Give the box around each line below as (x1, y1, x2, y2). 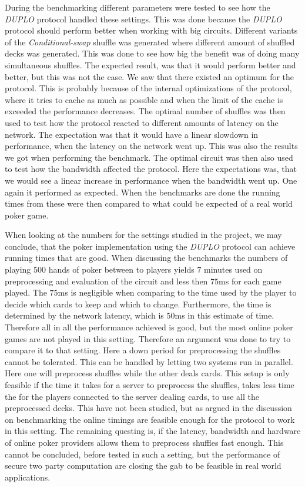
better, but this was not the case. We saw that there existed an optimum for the (5, 70, 294, 82)
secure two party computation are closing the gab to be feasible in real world (5, 459, 281, 472)
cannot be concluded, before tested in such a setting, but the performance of (5, 448, 280, 460)
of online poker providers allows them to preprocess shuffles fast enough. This (5, 436, 284, 448)
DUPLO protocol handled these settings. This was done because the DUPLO (5, 12, 282, 25)
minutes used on (204, 263, 263, 276)
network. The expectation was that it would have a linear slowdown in (5, 128, 259, 140)
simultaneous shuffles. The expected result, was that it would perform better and (5, 58, 296, 71)
